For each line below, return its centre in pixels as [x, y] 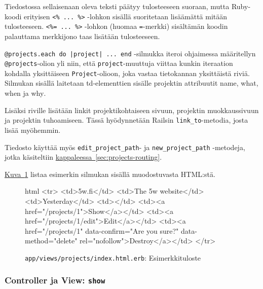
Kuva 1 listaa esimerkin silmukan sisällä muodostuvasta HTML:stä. [110, 174]
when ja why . [25, 93]
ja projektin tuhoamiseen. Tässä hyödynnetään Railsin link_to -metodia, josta [126, 120]
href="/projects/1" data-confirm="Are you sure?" [102, 230]
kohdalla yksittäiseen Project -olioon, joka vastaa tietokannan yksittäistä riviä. [127, 73]
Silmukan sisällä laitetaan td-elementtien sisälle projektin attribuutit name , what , [131, 83]
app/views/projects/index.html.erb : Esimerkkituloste [113, 257]
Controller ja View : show [55, 280]
